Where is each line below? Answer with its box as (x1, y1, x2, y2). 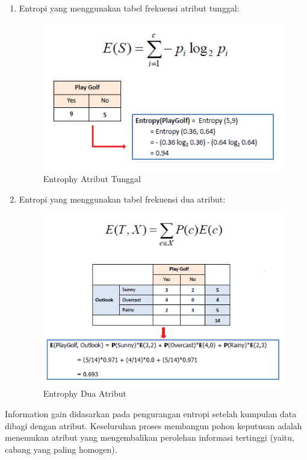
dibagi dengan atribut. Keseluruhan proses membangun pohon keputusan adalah (5, 419, 302, 432)
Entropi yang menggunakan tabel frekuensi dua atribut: (19, 192, 226, 205)
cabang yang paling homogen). (5, 443, 117, 455)
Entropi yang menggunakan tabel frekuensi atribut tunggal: (19, 2, 240, 14)
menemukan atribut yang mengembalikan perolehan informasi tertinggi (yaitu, (5, 431, 294, 444)
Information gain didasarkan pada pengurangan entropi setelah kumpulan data (5, 407, 297, 420)
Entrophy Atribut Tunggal (43, 172, 141, 185)
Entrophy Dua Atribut (43, 387, 126, 400)
